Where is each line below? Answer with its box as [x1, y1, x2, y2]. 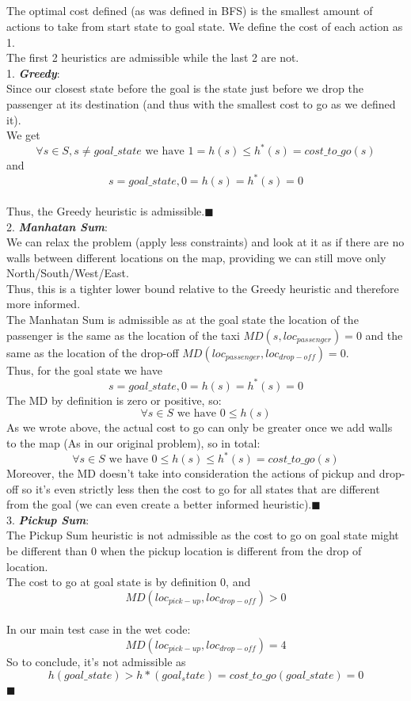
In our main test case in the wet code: [6, 621, 191, 638]
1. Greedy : [6, 64, 60, 81]
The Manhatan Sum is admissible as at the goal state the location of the [6, 311, 359, 328]
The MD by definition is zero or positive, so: [6, 391, 222, 408]
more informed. [6, 295, 81, 312]
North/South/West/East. [6, 265, 129, 281]
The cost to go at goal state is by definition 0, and [6, 573, 251, 590]
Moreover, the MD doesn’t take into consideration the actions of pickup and [6, 465, 376, 482]
